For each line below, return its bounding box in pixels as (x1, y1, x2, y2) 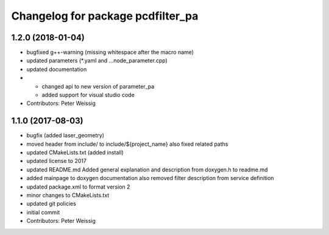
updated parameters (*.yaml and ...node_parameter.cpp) (26, 57, 168, 64)
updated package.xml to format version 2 (26, 183, 130, 190)
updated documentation (26, 65, 87, 73)
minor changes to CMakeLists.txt (26, 192, 110, 199)
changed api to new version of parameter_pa (41, 82, 155, 90)
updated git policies (26, 200, 76, 208)
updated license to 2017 (26, 157, 87, 165)
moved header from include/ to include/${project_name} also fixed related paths (26, 140, 228, 148)
